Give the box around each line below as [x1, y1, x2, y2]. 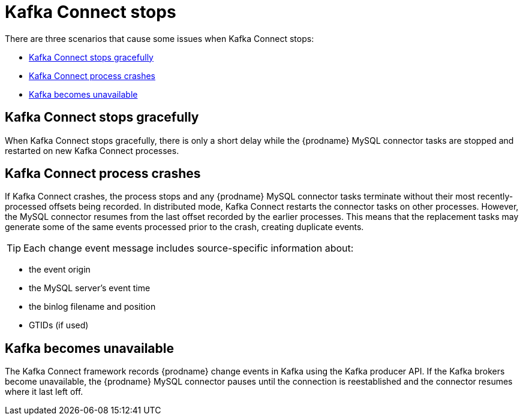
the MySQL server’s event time [29, 283, 151, 294]
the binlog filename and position [29, 301, 156, 312]
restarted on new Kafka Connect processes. [5, 145, 179, 156]
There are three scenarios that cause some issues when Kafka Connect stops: [5, 33, 314, 44]
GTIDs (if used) [29, 320, 89, 331]
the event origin [29, 264, 91, 275]
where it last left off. [5, 386, 83, 397]
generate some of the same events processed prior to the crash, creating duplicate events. [5, 222, 364, 232]
